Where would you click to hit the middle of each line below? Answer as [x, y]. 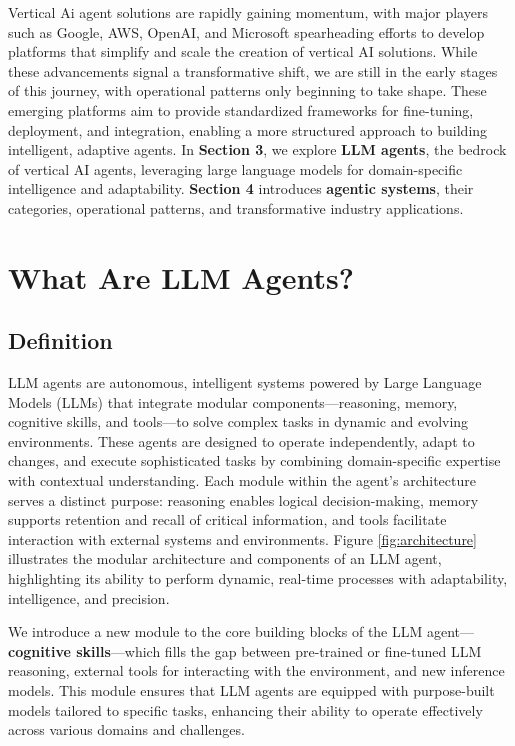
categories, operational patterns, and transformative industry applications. [236, 207]
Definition [60, 340]
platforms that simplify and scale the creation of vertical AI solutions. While [243, 51]
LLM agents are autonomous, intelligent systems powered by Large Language [245, 382]
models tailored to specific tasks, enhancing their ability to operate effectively [245, 709]
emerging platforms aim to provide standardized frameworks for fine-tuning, [241, 109]
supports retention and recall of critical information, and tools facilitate [227, 519]
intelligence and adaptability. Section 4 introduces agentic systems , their [241, 188]
